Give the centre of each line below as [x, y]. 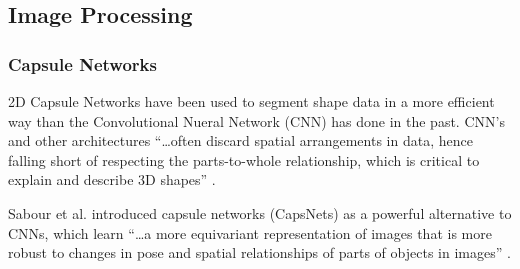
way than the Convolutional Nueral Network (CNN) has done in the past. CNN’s [256, 120]
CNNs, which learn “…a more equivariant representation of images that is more [250, 232]
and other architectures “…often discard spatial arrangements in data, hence [240, 140]
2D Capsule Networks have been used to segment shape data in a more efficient [251, 101]
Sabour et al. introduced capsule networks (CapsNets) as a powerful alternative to [260, 212]
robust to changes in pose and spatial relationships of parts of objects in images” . [259, 252]
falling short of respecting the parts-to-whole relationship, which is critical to [244, 159]
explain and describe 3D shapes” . [112, 179]
